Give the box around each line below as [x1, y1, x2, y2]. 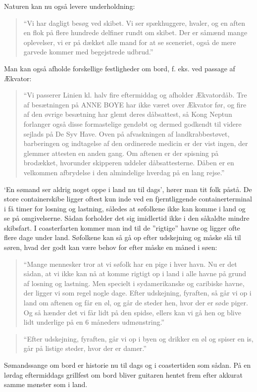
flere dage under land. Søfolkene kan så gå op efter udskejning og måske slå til [4, 232, 241, 243]
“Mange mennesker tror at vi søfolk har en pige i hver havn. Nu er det [23, 258, 237, 269]
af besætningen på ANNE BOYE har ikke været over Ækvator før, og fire [23, 99, 247, 109]
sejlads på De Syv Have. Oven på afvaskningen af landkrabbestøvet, [23, 128, 230, 139]
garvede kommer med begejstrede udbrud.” [23, 47, 154, 57]
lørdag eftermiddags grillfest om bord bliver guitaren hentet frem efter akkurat [4, 369, 243, 380]
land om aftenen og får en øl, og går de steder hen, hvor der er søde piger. [23, 297, 248, 308]
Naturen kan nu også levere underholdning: [4, 1, 135, 11]
